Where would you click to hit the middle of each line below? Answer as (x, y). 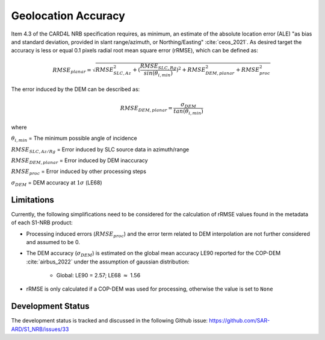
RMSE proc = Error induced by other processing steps (79, 172)
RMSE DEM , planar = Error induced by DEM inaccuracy (79, 161)
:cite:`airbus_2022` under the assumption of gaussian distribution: (108, 262)
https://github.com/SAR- (239, 321)
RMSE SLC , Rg (158, 67)
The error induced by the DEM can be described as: (76, 89)
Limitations (32, 200)
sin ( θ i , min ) (158, 74)
